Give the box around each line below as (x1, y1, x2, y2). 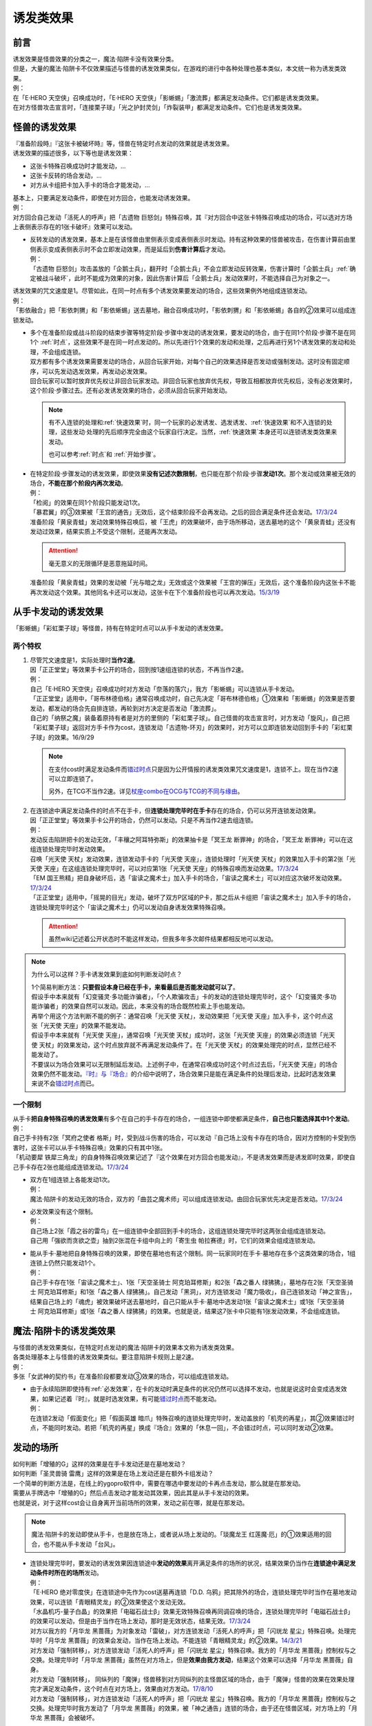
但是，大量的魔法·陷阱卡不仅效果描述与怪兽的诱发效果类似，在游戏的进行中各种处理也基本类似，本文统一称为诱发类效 (12, 64, 347, 72)
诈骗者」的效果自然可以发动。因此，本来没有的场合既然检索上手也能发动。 (37, 1002, 249, 1011)
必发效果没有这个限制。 (30, 1208, 96, 1216)
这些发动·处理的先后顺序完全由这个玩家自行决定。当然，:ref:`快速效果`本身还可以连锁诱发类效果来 (60, 428, 338, 436)
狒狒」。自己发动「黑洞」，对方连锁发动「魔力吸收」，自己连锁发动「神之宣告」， (132, 1288, 356, 1296)
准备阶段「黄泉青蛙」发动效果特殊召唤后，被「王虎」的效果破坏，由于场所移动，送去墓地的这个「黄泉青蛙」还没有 (30, 518, 356, 526)
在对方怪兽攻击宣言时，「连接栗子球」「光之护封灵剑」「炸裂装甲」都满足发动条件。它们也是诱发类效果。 (12, 104, 306, 112)
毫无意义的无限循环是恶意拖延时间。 (48, 559, 152, 568)
